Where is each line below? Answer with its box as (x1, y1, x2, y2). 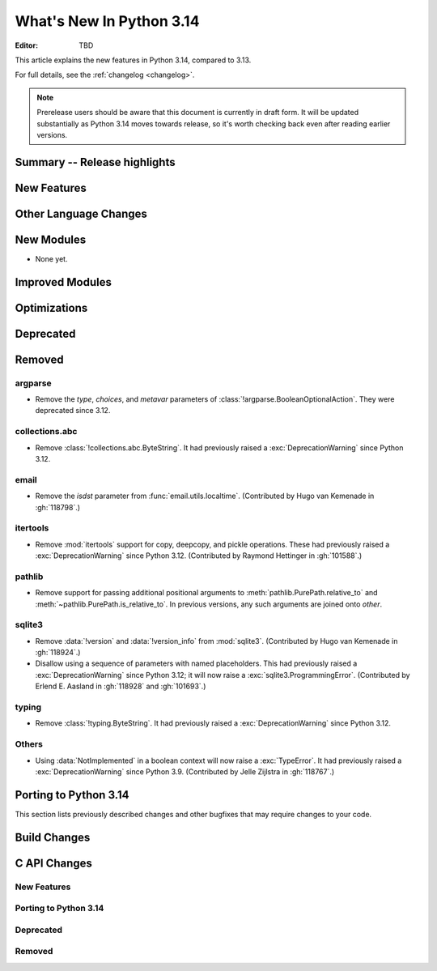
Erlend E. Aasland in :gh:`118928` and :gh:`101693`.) (35, 681, 206, 692)
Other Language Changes (15, 207, 147, 220)
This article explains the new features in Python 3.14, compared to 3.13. (15, 55, 252, 65)
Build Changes (15, 830, 91, 844)
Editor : (15, 40, 39, 50)
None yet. (35, 253, 68, 263)
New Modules (15, 232, 87, 246)
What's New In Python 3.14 (15, 12, 200, 30)
